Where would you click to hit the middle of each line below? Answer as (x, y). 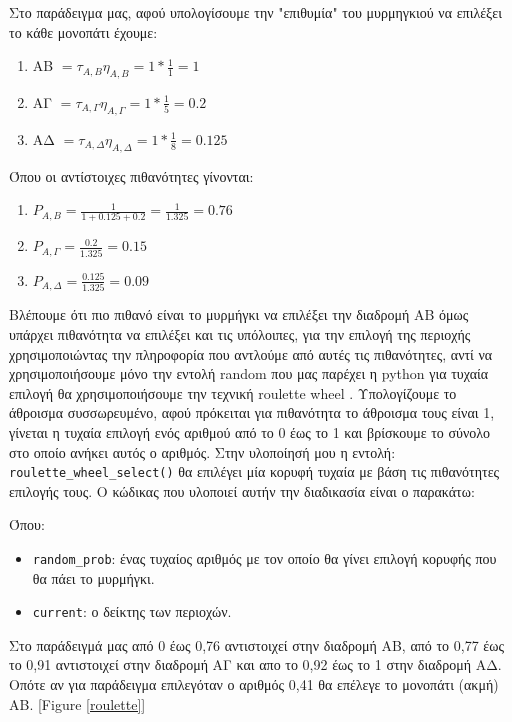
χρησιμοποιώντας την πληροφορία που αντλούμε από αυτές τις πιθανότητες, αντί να (251, 353)
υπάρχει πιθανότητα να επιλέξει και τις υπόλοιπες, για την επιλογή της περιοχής (240, 333)
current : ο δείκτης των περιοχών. (132, 611)
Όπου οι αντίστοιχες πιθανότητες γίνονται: (131, 175)
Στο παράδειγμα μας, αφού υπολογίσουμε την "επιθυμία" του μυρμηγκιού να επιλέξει (255, 12)
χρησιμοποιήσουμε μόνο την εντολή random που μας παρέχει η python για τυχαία (249, 373)
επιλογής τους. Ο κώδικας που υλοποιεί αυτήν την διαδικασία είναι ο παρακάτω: (242, 490)
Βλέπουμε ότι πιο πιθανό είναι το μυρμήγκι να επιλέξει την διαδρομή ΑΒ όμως (239, 314)
